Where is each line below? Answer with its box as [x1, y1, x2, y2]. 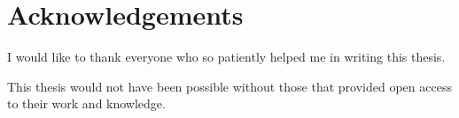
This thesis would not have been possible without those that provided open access [7, 77, 452, 95]
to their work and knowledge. [7, 94, 166, 113]
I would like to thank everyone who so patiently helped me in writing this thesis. [7, 48, 446, 66]
